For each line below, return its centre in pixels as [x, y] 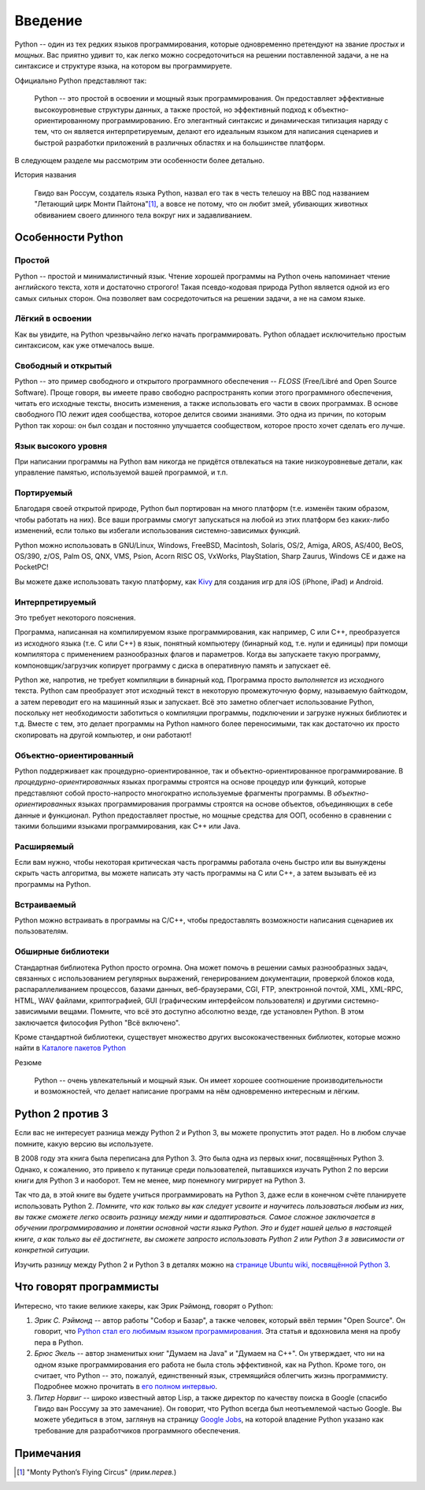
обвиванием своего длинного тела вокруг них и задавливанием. [143, 215]
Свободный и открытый [63, 365]
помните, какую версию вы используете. [84, 1144]
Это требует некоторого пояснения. [75, 617]
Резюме [28, 1062]
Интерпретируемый [55, 602]
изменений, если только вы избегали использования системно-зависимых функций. [157, 531]
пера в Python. [59, 1342]
